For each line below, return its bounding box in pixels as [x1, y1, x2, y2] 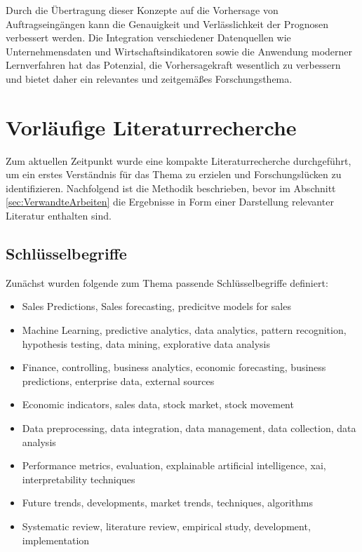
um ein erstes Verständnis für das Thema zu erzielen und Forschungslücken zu [6, 167, 342, 182]
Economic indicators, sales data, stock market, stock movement [22, 397, 294, 412]
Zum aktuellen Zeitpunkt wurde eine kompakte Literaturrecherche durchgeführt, [6, 153, 351, 168]
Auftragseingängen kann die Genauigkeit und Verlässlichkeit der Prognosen [6, 16, 329, 31]
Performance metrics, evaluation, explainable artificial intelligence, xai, [22, 458, 326, 473]
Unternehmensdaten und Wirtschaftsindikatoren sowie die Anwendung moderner [6, 43, 353, 58]
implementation [22, 532, 90, 547]
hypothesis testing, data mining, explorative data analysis [22, 336, 270, 351]
